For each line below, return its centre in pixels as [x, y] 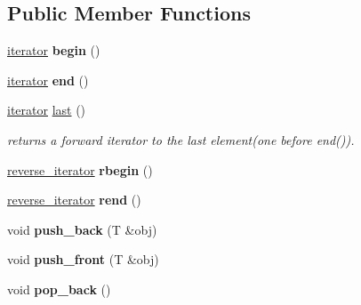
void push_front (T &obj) [83, 259]
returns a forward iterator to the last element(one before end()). [181, 139]
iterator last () [47, 110]
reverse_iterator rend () [74, 200]
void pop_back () [59, 289]
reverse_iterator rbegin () [80, 169]
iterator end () [48, 80]
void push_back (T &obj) [82, 229]
